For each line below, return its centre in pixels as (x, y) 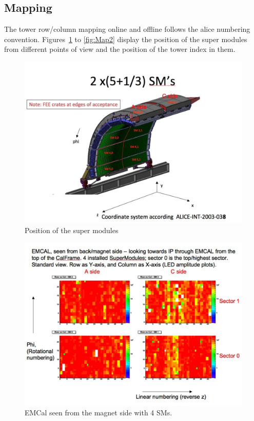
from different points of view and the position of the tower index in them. (120, 49)
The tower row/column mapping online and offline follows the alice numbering (127, 29)
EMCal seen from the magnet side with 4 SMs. (99, 413)
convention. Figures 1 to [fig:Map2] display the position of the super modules (126, 39)
